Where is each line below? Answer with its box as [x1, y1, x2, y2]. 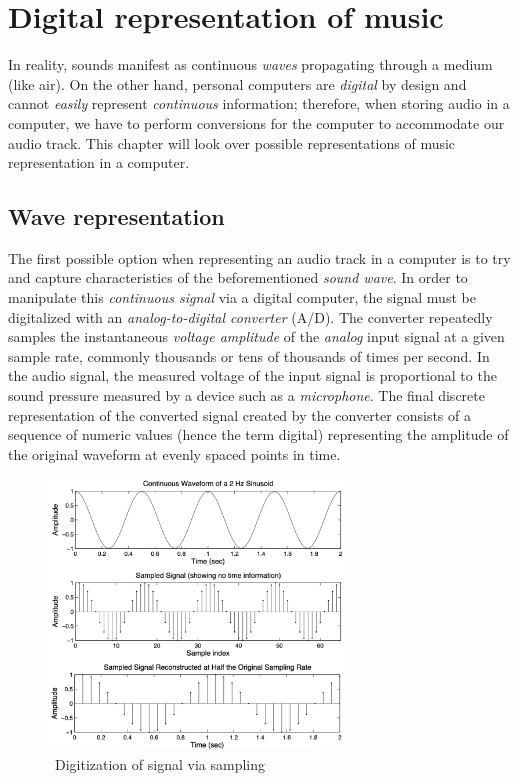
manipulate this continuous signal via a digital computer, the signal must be [8, 287, 476, 308]
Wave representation [8, 201, 225, 232]
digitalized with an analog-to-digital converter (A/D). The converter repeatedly [8, 306, 493, 327]
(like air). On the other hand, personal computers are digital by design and [8, 73, 467, 94]
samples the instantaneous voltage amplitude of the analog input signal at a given [8, 326, 505, 347]
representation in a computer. [8, 152, 190, 173]
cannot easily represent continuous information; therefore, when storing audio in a [8, 93, 510, 114]
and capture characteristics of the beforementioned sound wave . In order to [8, 267, 468, 288]
